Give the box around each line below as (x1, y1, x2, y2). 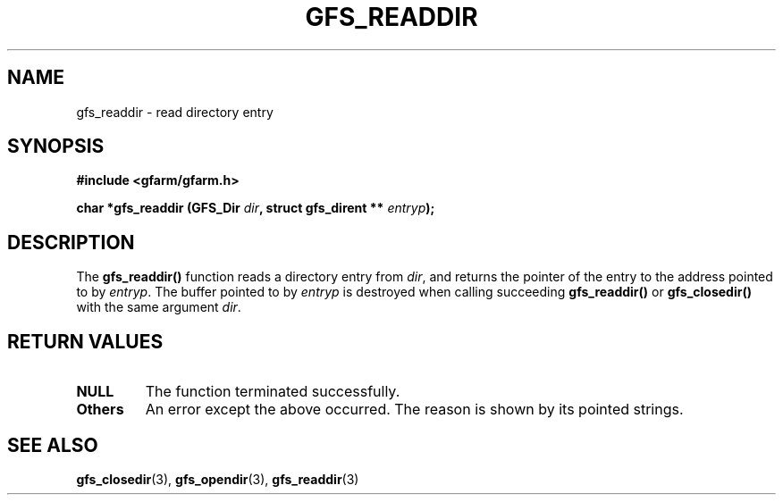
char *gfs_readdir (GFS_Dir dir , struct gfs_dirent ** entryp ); (76, 200, 435, 216)
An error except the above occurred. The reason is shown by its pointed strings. (145, 400, 684, 419)
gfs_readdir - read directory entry (76, 104, 274, 120)
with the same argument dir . (76, 299, 241, 315)
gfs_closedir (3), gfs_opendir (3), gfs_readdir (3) (76, 471, 359, 487)
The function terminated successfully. (145, 382, 400, 401)
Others (76, 400, 124, 419)
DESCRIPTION (7, 230, 135, 254)
